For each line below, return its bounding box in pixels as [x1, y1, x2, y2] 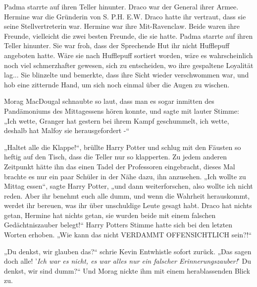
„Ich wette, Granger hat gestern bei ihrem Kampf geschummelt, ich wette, [4, 115, 229, 126]
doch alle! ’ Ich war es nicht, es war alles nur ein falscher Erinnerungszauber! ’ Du [4, 256, 252, 266]
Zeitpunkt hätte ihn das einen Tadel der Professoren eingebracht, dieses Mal [4, 161, 235, 171]
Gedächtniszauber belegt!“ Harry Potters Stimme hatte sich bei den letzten [4, 219, 233, 230]
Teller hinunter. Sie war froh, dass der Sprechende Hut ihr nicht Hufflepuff [4, 40, 230, 51]
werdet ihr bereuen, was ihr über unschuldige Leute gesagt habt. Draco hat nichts [4, 200, 252, 211]
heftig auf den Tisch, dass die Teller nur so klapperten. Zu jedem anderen [4, 151, 227, 162]
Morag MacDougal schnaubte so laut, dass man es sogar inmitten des [4, 96, 214, 106]
